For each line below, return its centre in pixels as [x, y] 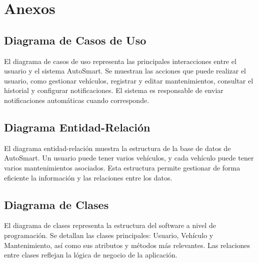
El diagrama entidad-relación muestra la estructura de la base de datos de [117, 148]
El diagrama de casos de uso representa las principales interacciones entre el [120, 61]
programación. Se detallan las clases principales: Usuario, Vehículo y [109, 235]
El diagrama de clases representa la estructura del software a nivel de [110, 225]
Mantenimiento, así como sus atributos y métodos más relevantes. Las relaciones [127, 245]
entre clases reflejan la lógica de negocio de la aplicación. [91, 255]
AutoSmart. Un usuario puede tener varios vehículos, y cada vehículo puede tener [129, 158]
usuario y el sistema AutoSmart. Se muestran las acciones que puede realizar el [125, 71]
